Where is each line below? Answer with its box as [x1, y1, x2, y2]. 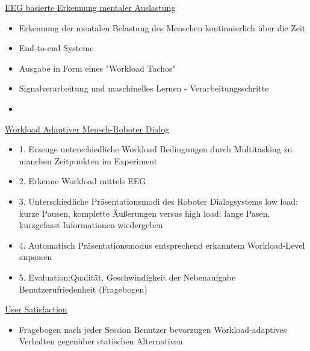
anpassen [19, 250, 52, 263]
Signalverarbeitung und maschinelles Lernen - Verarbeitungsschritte [19, 82, 269, 95]
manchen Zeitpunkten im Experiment [19, 154, 158, 167]
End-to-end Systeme [19, 42, 94, 54]
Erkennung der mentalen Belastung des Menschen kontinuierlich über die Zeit [19, 21, 306, 34]
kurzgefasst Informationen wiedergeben [19, 219, 163, 231]
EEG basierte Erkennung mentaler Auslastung [5, 1, 176, 13]
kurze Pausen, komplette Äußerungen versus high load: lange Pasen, [19, 207, 270, 219]
